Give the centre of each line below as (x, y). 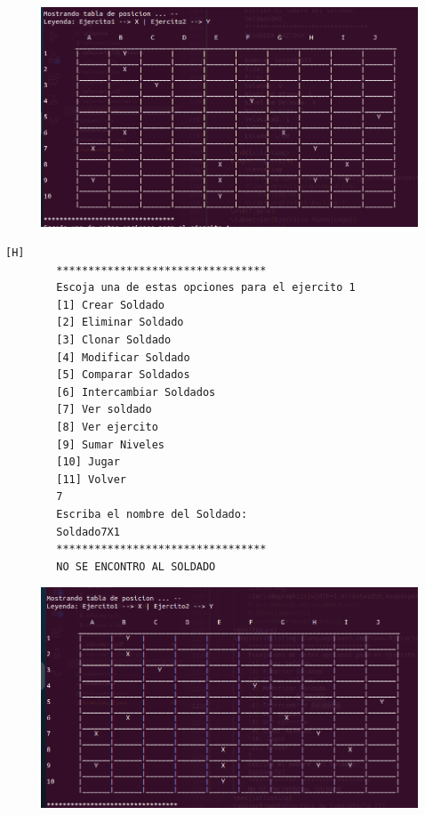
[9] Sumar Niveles (110, 444)
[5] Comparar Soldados (123, 375)
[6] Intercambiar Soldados (136, 392)
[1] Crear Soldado (110, 305)
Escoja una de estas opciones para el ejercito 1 (206, 288)
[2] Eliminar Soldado (120, 323)
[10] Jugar (88, 462)
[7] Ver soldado (104, 410)
